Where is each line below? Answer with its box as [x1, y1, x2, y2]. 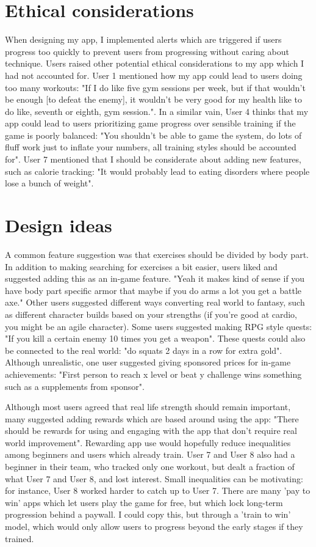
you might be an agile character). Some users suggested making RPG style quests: [5, 320, 312, 332]
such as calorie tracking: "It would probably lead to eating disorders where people [5, 164, 310, 177]
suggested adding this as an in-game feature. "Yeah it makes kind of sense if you [5, 272, 305, 285]
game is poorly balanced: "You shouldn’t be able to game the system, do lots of [5, 128, 302, 141]
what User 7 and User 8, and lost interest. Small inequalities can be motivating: [5, 472, 303, 485]
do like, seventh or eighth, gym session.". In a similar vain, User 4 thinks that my [5, 105, 309, 117]
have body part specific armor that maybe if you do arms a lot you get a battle [5, 284, 302, 296]
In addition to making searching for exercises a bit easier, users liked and [5, 260, 278, 273]
